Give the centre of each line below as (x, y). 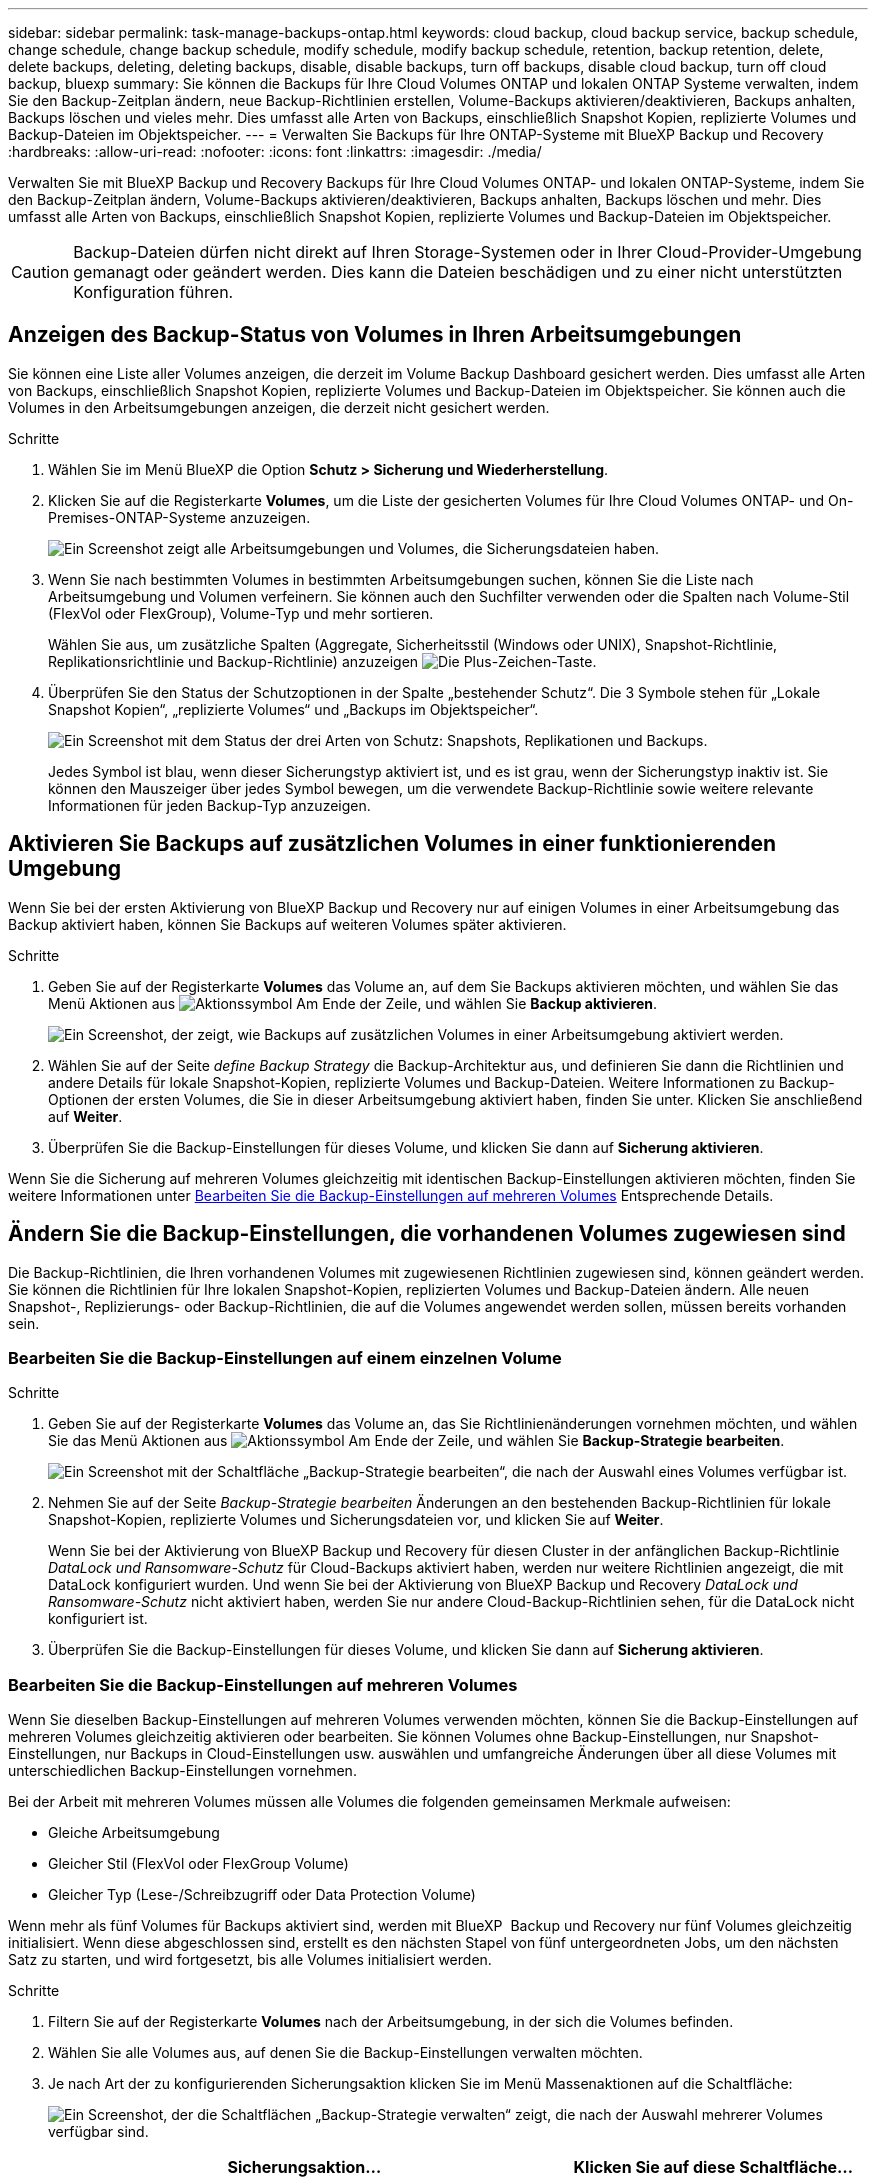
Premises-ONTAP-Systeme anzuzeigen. (179, 517)
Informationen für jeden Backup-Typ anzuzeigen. (209, 805)
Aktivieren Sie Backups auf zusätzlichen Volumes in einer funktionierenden (392, 844)
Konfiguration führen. (153, 292)
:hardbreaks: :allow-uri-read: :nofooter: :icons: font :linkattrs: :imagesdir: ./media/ (275, 151)
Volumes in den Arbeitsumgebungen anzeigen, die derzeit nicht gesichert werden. (279, 407)
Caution (40, 272)
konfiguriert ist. (98, 1619)
